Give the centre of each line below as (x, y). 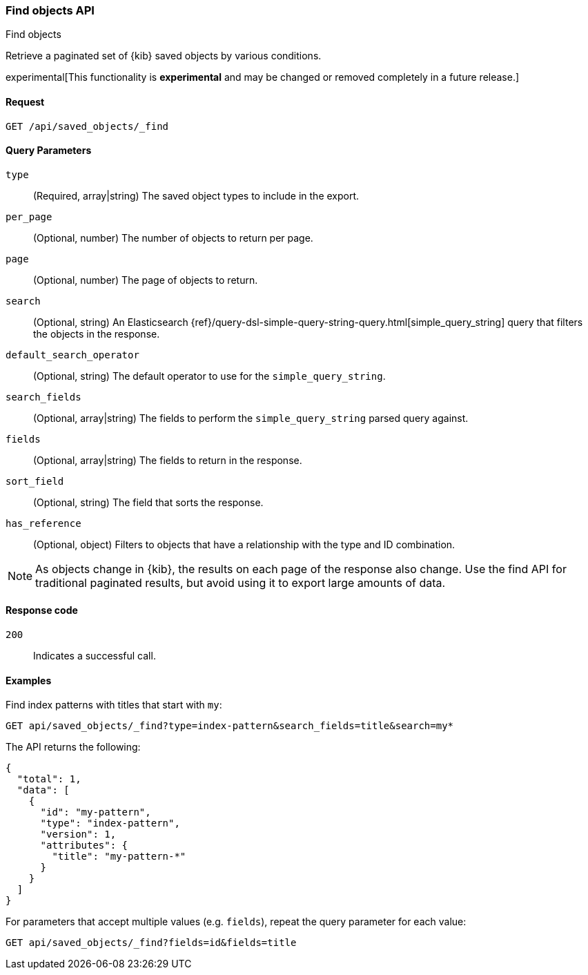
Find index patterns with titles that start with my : (114, 705)
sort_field (35, 481)
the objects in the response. (97, 334)
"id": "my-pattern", (96, 812)
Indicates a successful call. (95, 656)
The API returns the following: (73, 747)
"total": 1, (49, 779)
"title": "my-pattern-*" (119, 857)
